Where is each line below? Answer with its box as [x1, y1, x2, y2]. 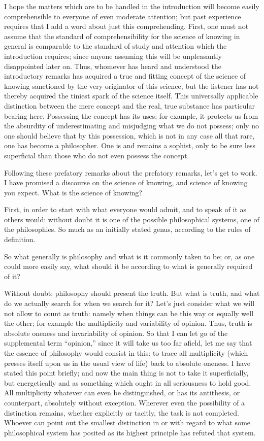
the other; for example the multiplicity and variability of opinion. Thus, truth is [4, 318, 252, 328]
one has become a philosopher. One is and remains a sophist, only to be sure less [4, 140, 256, 151]
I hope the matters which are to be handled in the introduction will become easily [4, 1, 259, 11]
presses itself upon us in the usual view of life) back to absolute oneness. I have [4, 357, 250, 368]
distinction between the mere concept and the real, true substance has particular [4, 100, 255, 111]
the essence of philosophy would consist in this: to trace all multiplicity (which [4, 348, 248, 358]
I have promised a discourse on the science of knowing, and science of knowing [4, 177, 248, 188]
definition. [4, 234, 36, 245]
